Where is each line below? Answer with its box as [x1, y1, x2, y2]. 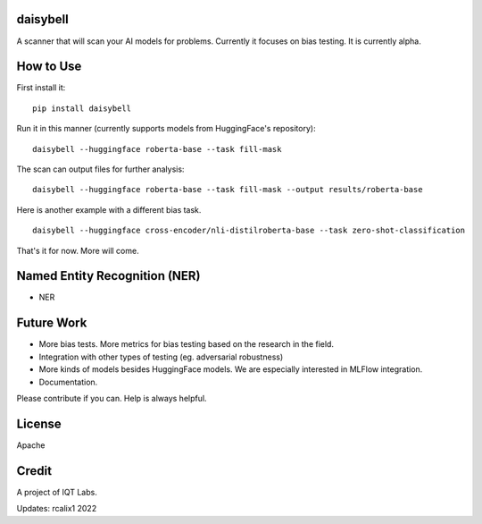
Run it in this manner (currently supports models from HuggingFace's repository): [16, 123, 316, 134]
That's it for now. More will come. [16, 245, 139, 256]
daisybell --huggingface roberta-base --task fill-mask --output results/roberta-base [32, 184, 423, 195]
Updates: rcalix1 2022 [16, 503, 97, 514]
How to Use [16, 59, 82, 74]
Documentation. [38, 376, 98, 387]
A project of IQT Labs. [16, 486, 97, 497]
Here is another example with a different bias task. [16, 204, 202, 215]
